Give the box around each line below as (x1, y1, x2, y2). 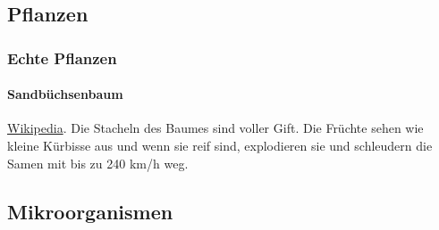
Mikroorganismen (7, 197, 173, 225)
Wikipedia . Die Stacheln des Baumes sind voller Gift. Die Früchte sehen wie (7, 119, 424, 137)
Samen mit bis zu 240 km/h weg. (7, 153, 189, 172)
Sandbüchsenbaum (7, 85, 123, 103)
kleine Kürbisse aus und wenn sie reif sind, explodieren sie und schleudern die (7, 136, 433, 155)
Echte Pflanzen (7, 46, 117, 69)
